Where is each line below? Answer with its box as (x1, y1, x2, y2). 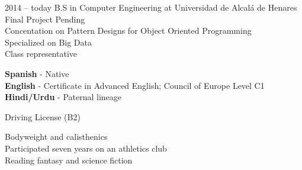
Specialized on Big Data (5, 36, 92, 48)
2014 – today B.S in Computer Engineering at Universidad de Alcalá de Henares (5, 1, 297, 13)
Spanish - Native (5, 67, 69, 79)
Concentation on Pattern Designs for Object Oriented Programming (5, 24, 252, 37)
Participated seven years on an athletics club (5, 142, 167, 154)
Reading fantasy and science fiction (5, 153, 133, 166)
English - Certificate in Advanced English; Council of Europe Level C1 (5, 79, 265, 91)
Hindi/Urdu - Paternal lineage (5, 91, 122, 103)
